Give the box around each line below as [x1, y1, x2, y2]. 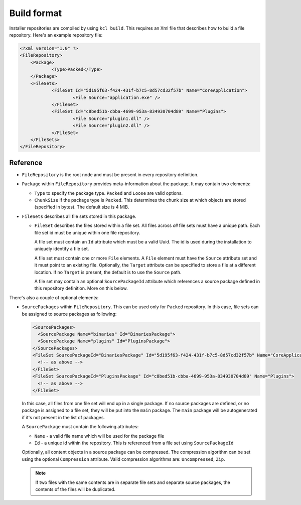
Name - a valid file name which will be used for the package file [34, 433, 165, 439]
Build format [9, 8, 62, 19]
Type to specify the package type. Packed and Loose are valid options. [34, 190, 183, 196]
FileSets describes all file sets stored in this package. [22, 213, 136, 219]
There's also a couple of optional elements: [9, 294, 99, 301]
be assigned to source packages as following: [22, 311, 117, 317]
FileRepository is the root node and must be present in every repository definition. [22, 171, 199, 178]
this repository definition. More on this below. [34, 285, 128, 291]
